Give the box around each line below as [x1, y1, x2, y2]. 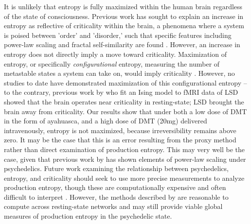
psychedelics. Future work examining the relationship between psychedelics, [4, 163, 229, 173]
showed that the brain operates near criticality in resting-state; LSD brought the [4, 96, 244, 106]
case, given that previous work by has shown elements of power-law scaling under [4, 154, 246, 164]
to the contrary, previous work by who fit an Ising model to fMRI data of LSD [4, 87, 238, 97]
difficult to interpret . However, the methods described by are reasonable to [4, 191, 229, 202]
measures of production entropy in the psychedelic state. [4, 211, 172, 221]
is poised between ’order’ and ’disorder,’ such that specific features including [4, 30, 232, 40]
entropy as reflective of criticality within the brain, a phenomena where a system [4, 20, 244, 31]
